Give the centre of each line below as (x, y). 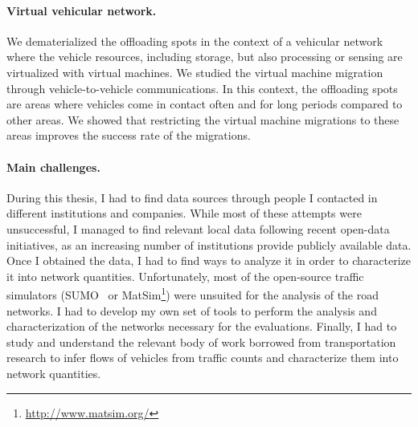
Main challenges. (53, 167)
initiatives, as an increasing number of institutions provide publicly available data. (209, 244)
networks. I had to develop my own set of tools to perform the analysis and (192, 310)
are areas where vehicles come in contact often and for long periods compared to (205, 104)
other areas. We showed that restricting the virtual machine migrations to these (203, 119)
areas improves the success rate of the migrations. (129, 135)
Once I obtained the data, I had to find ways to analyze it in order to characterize (209, 260)
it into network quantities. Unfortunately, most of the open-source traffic (185, 276)
